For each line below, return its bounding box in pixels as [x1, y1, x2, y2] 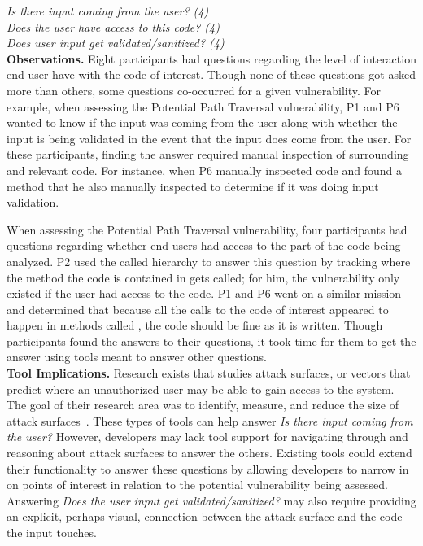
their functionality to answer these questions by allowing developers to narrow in [7, 460, 409, 477]
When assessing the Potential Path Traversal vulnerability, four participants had [7, 221, 408, 238]
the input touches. [7, 524, 97, 540]
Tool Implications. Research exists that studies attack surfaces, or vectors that [7, 365, 411, 382]
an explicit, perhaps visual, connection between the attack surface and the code [7, 508, 403, 525]
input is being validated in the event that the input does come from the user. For [7, 129, 412, 146]
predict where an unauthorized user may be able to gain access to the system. [7, 380, 395, 397]
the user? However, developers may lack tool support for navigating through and [7, 428, 408, 445]
